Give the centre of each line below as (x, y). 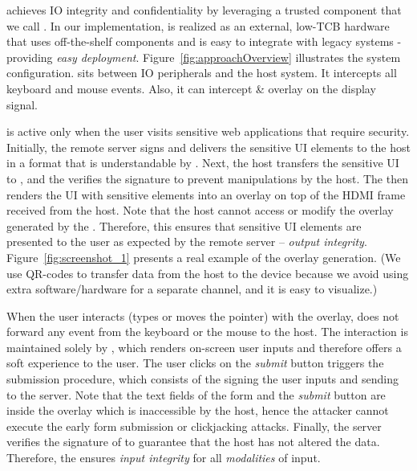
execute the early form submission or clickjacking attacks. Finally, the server (194, 426)
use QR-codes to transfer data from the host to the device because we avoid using (208, 273)
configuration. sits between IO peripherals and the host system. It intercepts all (202, 73)
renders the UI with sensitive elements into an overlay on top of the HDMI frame (206, 194)
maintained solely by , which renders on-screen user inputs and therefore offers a (204, 347)
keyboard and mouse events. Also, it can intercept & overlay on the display (191, 88)
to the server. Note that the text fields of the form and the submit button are (196, 394)
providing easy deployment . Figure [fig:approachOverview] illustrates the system (204, 57)
